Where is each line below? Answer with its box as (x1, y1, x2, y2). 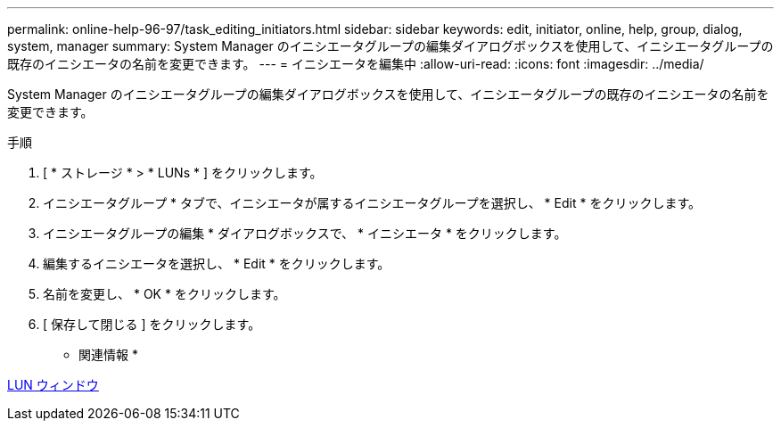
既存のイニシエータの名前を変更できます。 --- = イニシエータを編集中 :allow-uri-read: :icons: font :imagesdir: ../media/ (7, 56, 704, 71)
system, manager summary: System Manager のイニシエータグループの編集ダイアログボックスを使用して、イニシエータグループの (7, 38, 774, 53)
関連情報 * (78, 347, 138, 362)
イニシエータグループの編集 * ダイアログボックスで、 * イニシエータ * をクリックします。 (43, 226, 567, 241)
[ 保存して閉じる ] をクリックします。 (43, 317, 261, 332)
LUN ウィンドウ (7, 377, 99, 392)
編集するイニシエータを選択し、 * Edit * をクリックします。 (43, 256, 390, 271)
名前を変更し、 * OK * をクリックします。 (43, 286, 286, 301)
